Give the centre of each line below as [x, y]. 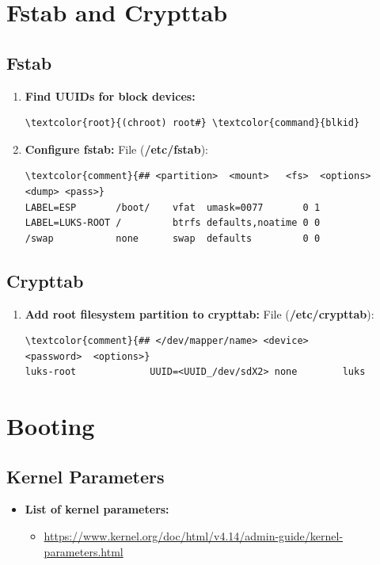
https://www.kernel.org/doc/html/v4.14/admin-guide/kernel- [194, 536]
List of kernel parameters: [97, 509]
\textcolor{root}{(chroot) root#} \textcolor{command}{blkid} [192, 123]
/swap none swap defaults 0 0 [173, 238]
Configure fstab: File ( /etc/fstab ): [116, 149]
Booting [51, 426]
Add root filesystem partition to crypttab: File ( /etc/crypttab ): [199, 313]
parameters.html [84, 551]
